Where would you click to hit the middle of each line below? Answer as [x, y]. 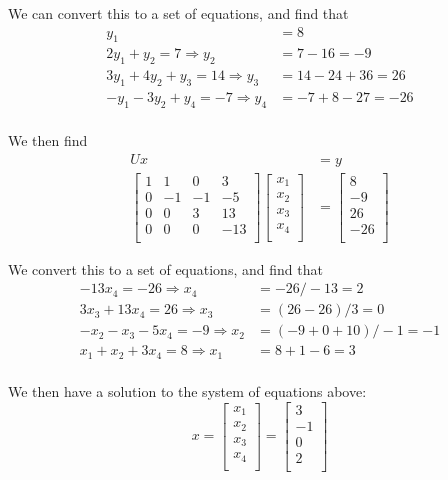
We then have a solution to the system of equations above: [187, 390]
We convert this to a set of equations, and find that [165, 268]
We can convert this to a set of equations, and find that [178, 13]
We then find [48, 139]
